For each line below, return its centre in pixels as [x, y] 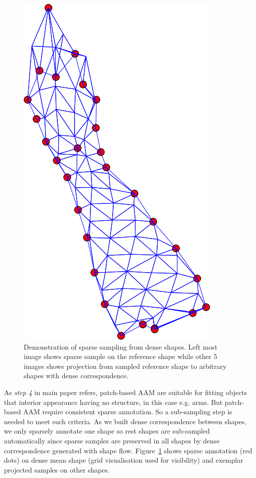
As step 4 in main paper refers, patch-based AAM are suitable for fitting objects [126, 392]
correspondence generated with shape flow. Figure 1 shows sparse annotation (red [128, 450]
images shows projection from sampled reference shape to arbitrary [125, 366]
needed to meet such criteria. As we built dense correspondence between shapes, [125, 421]
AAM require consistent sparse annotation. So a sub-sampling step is [128, 412]
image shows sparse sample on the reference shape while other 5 [121, 356]
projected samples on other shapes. [57, 469]
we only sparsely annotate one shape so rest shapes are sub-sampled [107, 431]
